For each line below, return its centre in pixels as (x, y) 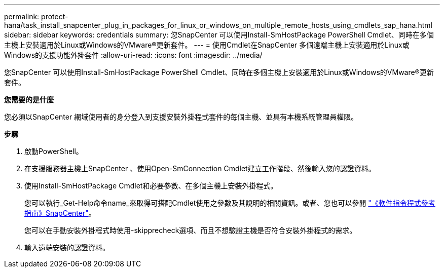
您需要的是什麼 (29, 100)
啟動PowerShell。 (54, 151)
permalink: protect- (36, 16)
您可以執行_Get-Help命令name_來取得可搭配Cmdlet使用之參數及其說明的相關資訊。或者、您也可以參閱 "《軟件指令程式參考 (230, 203)
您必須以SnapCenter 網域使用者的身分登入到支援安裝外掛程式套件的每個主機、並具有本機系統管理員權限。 (181, 117)
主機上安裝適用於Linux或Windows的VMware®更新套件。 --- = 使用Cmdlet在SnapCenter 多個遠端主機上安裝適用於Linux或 (207, 45)
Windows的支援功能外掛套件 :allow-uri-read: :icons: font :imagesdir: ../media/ (133, 55)
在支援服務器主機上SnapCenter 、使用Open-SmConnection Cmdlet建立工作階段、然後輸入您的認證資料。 (200, 168)
